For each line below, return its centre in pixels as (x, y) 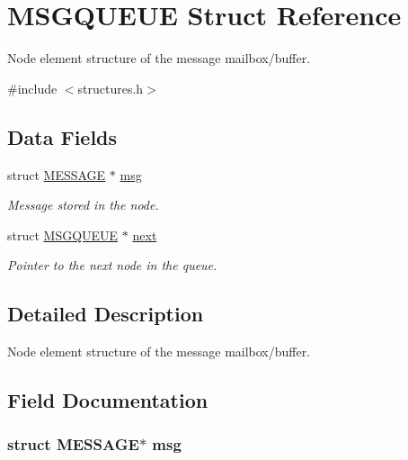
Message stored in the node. (83, 205)
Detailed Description (106, 314)
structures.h (111, 88)
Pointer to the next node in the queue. (112, 265)
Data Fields (62, 136)
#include (32, 88)
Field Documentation (108, 400)
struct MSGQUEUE (63, 235)
